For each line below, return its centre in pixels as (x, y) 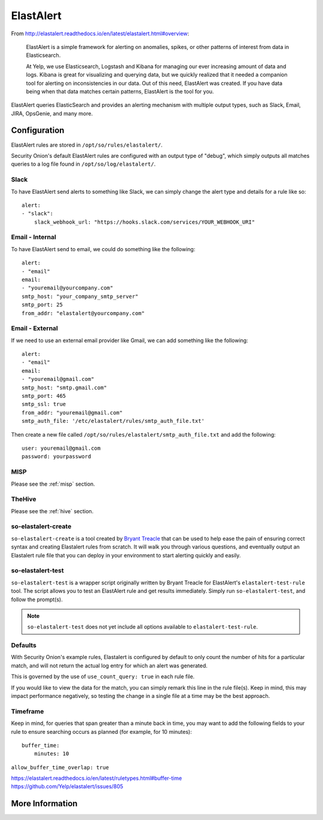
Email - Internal (33, 237)
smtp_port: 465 (44, 396)
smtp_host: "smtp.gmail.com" (64, 388)
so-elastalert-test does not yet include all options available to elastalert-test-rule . (143, 627)
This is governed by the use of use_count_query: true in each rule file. (103, 676)
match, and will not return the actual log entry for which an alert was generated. (109, 665)
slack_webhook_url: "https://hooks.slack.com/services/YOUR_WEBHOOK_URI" (144, 222)
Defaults (24, 645)
